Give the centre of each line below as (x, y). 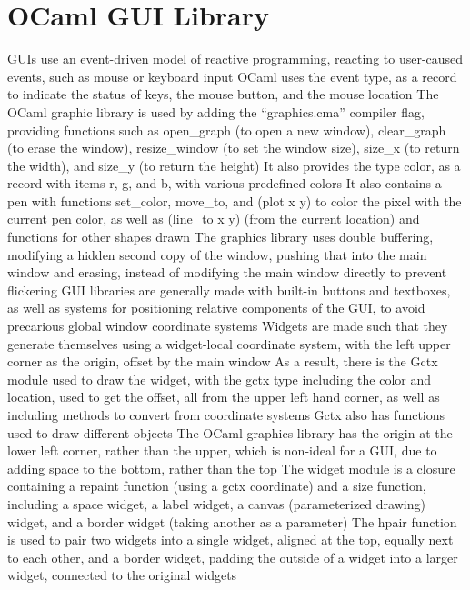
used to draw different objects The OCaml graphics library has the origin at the (230, 432)
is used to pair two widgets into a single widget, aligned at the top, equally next (230, 540)
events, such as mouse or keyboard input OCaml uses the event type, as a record (232, 76)
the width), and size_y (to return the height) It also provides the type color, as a (234, 165)
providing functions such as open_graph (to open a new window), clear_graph (227, 130)
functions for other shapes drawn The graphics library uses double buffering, (220, 237)
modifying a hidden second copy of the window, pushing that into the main (217, 254)
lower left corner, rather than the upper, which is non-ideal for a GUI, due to (222, 450)
